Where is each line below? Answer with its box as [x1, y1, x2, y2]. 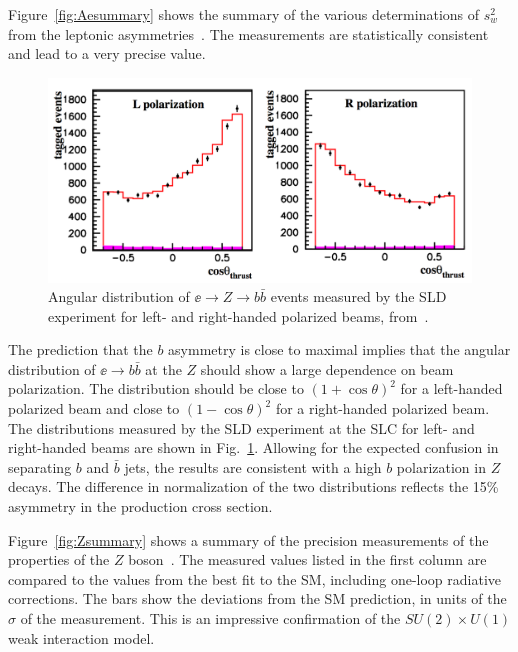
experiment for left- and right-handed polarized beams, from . [48, 305, 429, 326]
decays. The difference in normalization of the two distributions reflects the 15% [8, 476, 499, 497]
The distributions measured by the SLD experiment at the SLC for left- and [8, 417, 475, 438]
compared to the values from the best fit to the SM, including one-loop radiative [8, 568, 502, 589]
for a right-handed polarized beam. [275, 398, 490, 419]
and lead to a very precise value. [8, 43, 206, 64]
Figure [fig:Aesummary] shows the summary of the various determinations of [8, 4, 480, 24]
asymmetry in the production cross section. [8, 496, 273, 517]
